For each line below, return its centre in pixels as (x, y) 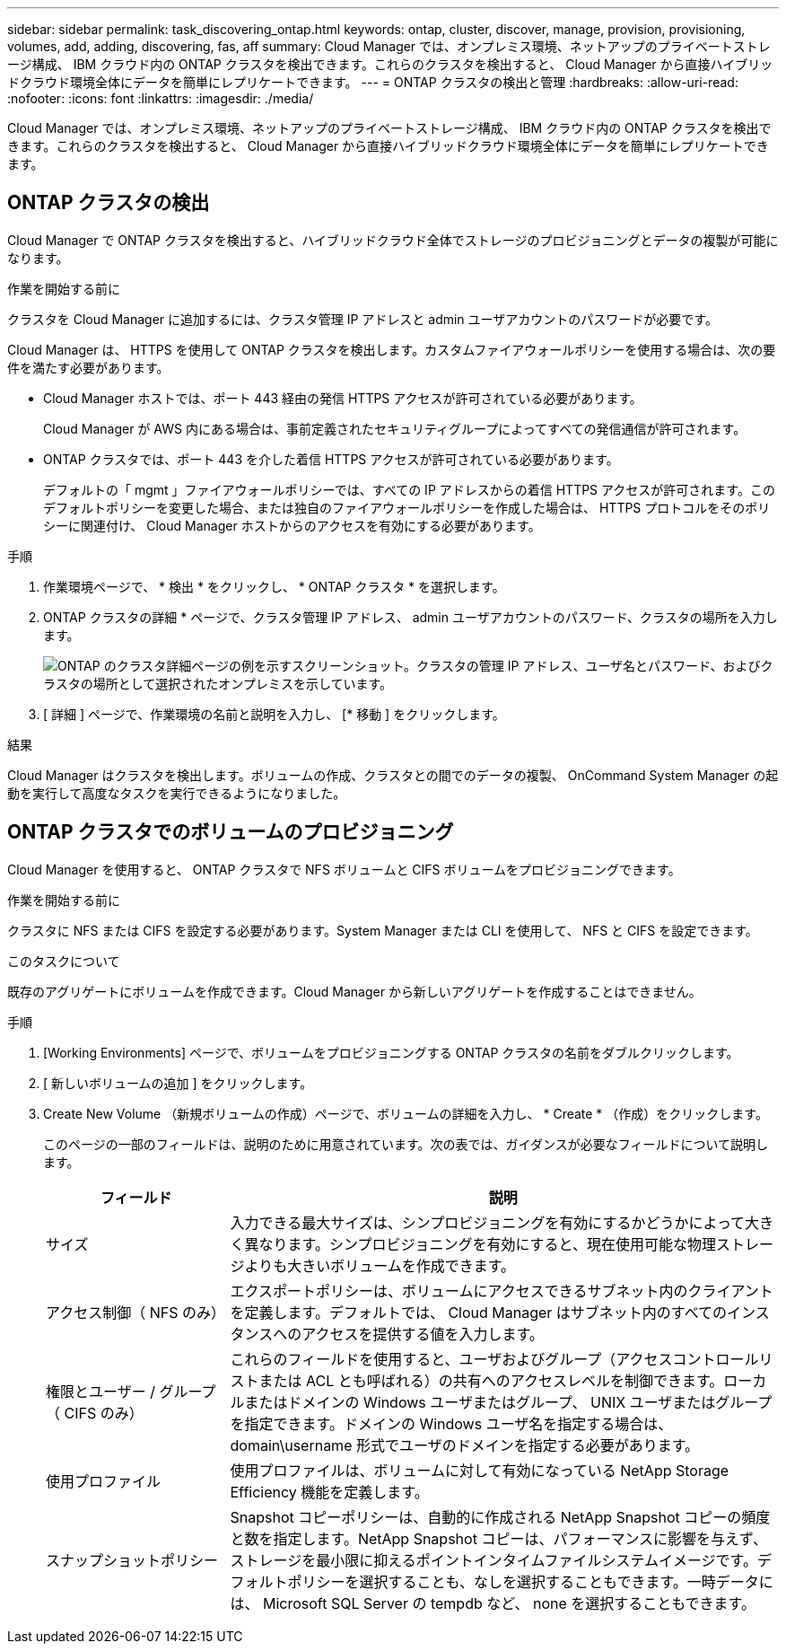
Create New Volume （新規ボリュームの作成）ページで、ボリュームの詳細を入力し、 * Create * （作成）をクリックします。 (406, 1113)
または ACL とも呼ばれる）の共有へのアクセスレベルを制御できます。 (491, 1380)
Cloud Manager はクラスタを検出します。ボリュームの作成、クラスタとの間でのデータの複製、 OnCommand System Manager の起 (393, 775)
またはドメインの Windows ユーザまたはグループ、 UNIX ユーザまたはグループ (508, 1402)
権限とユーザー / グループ (131, 1391)
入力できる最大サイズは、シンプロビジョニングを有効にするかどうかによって (488, 1222)
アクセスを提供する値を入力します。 (423, 1334)
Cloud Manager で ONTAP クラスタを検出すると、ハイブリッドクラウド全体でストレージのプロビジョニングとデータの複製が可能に (393, 240)
